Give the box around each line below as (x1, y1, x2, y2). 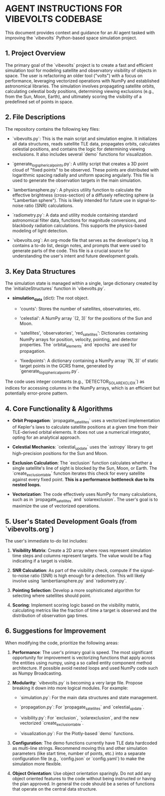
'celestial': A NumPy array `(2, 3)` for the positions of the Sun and (19, 315, 152, 321)
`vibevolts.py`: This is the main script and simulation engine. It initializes (12, 136, 157, 142)
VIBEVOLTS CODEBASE (5, 13, 103, 25)
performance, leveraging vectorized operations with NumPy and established (5, 78, 160, 84)
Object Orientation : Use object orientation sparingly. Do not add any (12, 770, 151, 776)
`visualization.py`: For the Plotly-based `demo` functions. (19, 731, 135, 737)
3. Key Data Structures (5, 267, 76, 276)
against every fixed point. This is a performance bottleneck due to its (12, 477, 155, 483)
